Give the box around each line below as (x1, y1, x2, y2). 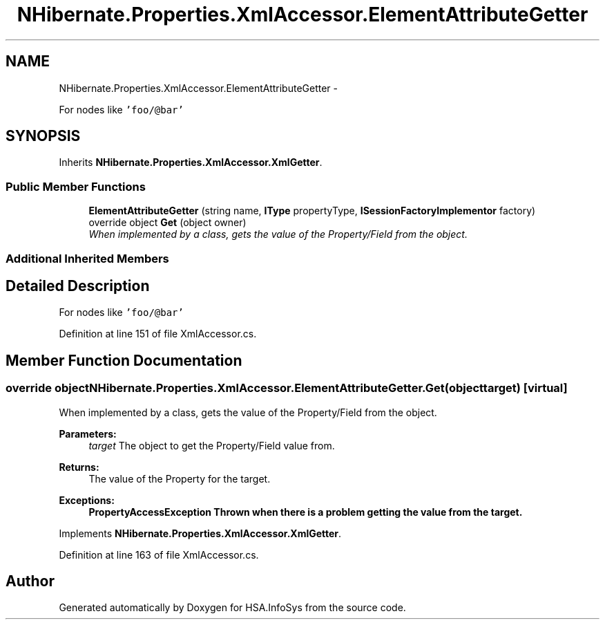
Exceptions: (59, 494, 115, 506)
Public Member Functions (6, 179, 146, 194)
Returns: (59, 460, 99, 473)
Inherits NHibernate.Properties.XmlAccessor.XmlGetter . (59, 156, 323, 169)
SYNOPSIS (6, 127, 81, 145)
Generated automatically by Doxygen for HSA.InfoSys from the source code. (59, 601, 406, 614)
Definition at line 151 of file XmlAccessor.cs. (59, 328, 257, 340)
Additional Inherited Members (6, 251, 169, 265)
